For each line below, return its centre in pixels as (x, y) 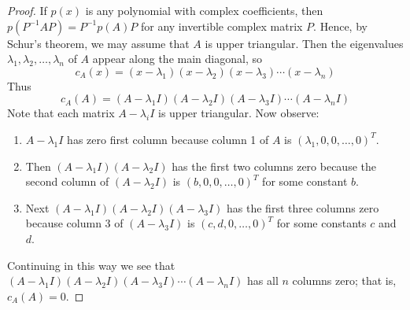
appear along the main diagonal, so (177, 59)
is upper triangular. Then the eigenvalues (304, 43)
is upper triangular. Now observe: (239, 113)
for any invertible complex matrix (222, 26)
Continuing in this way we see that (91, 265)
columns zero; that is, (344, 280)
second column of (67, 181)
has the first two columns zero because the (274, 166)
